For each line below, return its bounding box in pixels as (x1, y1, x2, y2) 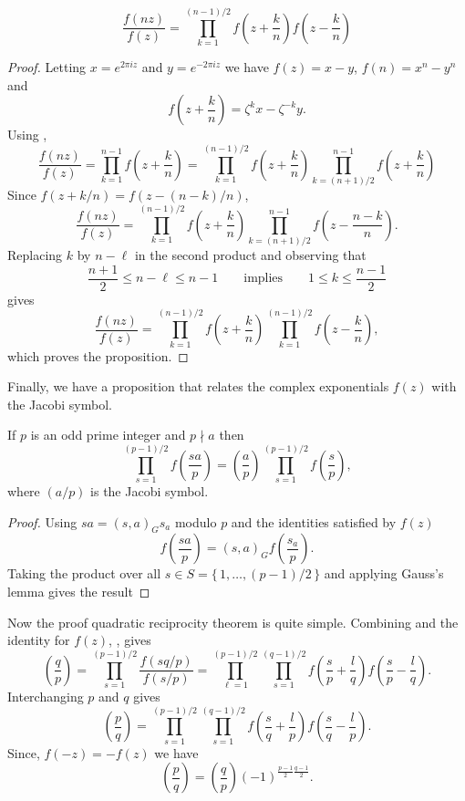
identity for (7, 630, 70, 650)
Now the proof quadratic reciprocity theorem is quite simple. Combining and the (7, 612, 459, 631)
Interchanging (7, 687, 84, 706)
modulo (174, 512, 217, 531)
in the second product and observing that (134, 245, 367, 265)
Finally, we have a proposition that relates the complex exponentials (7, 377, 389, 396)
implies (243, 272, 284, 286)
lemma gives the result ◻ (7, 582, 150, 601)
